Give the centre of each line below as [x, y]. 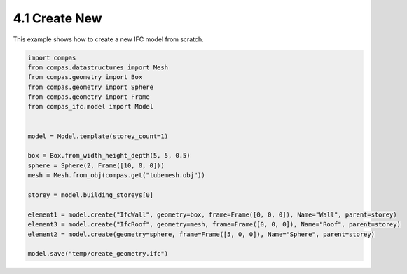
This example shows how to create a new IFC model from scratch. [109, 39]
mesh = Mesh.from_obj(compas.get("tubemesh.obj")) [117, 176]
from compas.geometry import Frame [89, 97]
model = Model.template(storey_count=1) [98, 136]
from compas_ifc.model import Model [91, 107]
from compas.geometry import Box [85, 77]
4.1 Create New [57, 18]
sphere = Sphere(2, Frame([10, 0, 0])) [96, 165]
